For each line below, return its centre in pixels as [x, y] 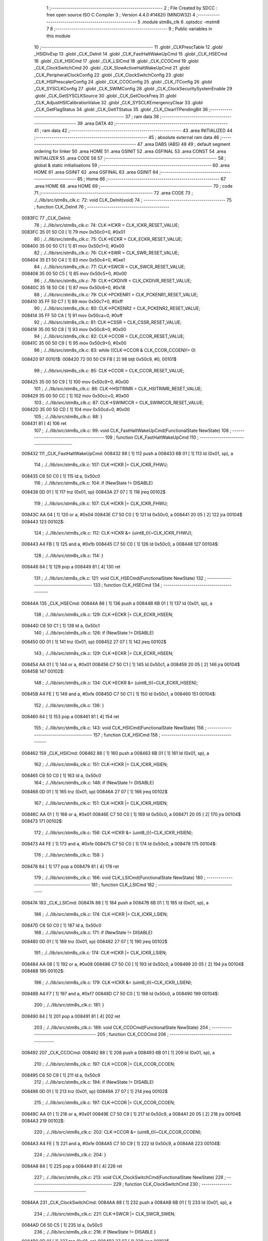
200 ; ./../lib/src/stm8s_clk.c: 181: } [69, 1005]
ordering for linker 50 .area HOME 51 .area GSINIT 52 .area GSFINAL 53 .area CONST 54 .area [130, 151]
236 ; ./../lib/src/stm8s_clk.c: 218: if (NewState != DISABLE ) [95, 1232]
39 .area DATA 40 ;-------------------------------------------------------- [152, 124]
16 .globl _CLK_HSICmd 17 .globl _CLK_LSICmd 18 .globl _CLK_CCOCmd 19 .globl [116, 61]
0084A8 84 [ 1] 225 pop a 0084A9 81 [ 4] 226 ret [72, 1166]
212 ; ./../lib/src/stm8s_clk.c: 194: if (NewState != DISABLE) [94, 1082]
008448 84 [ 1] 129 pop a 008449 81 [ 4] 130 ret [71, 567]
